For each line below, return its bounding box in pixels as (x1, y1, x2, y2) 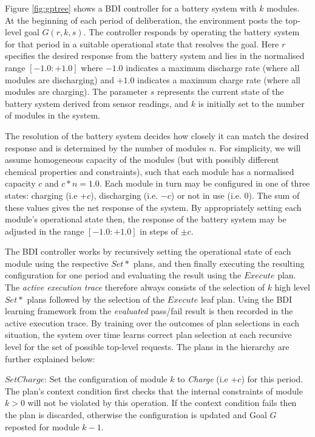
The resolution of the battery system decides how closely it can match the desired (5, 129, 309, 142)
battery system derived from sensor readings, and (5, 97, 188, 109)
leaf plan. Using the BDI (200, 292, 293, 305)
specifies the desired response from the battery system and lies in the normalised (5, 49, 305, 62)
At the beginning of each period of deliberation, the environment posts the (5, 13, 283, 26)
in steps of (140, 224, 178, 237)
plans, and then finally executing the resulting (133, 256, 305, 269)
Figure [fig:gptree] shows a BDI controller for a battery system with (5, 2, 257, 14)
